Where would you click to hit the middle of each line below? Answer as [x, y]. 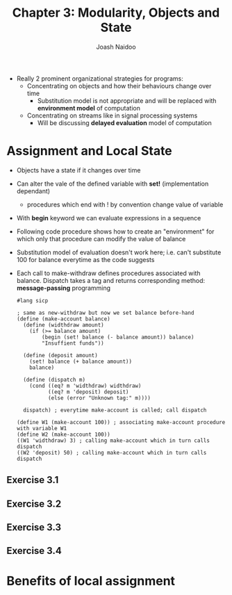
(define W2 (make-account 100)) [63, 434]
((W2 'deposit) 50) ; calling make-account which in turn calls [111, 453]
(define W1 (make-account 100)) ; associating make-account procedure [121, 422]
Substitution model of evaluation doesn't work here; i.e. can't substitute [119, 252]
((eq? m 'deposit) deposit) [88, 392]
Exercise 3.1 [33, 480]
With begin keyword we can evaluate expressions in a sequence [109, 218]
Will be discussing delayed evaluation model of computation [125, 122]
